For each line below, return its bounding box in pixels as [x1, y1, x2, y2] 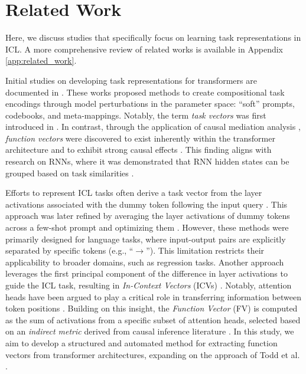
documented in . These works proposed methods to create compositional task [5, 86, 285, 98]
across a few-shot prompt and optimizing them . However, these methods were [5, 221, 289, 234]
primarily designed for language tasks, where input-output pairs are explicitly [5, 232, 286, 245]
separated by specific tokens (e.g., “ [5, 244, 134, 257]
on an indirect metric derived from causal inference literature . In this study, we [5, 325, 294, 337]
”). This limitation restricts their [146, 244, 265, 257]
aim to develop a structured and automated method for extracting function [5, 336, 278, 349]
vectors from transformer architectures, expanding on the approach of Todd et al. [5, 348, 300, 360]
